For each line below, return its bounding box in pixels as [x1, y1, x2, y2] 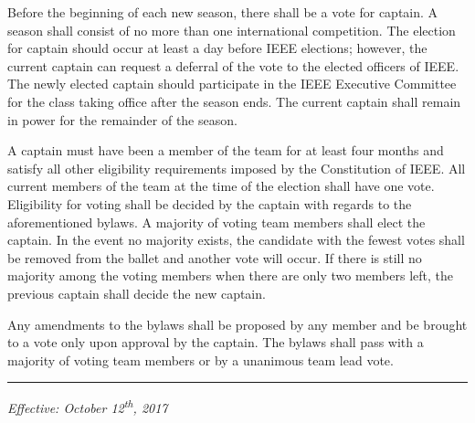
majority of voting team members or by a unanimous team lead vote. [7, 350, 394, 369]
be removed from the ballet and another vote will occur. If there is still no [7, 248, 422, 267]
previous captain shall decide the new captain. [7, 283, 266, 302]
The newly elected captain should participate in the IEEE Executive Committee [7, 74, 457, 93]
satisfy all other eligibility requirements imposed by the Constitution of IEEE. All [7, 158, 466, 177]
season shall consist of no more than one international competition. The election [7, 20, 456, 39]
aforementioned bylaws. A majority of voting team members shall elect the [7, 212, 426, 231]
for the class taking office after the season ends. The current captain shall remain [7, 91, 461, 111]
